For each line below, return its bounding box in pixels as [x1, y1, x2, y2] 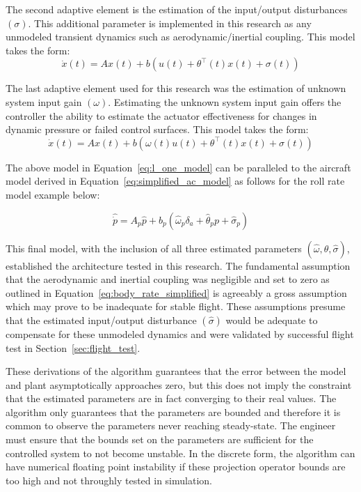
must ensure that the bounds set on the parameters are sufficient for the [6, 432, 314, 447]
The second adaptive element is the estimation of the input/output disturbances [6, 2, 348, 16]
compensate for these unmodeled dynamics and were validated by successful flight [6, 326, 354, 341]
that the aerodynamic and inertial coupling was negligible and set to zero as [6, 272, 330, 286]
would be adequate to [225, 312, 318, 327]
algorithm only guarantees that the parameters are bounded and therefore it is [6, 404, 341, 419]
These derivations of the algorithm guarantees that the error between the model [6, 364, 346, 378]
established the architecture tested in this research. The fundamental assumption [6, 258, 351, 272]
